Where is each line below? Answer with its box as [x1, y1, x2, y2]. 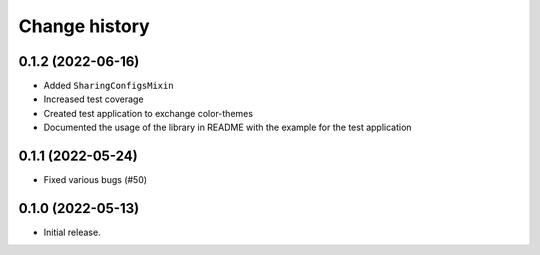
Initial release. [43, 226, 101, 239]
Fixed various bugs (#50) [43, 174, 148, 186]
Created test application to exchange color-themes [43, 107, 254, 119]
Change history [18, 15, 150, 37]
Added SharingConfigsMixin [43, 80, 174, 92]
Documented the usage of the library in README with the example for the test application [43, 121, 412, 134]
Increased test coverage [43, 93, 144, 105]
